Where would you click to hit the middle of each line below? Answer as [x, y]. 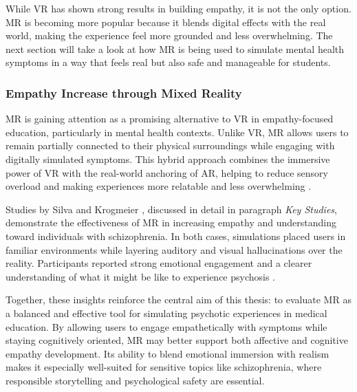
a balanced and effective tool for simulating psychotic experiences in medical [166, 313]
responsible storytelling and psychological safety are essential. [135, 380]
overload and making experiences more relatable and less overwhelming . [159, 186]
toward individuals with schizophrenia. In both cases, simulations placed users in [176, 236]
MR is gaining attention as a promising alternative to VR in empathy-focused [170, 119]
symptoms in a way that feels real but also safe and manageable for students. [168, 62]
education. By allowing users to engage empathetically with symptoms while [166, 326]
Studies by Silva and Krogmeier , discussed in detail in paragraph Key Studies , [171, 209]
